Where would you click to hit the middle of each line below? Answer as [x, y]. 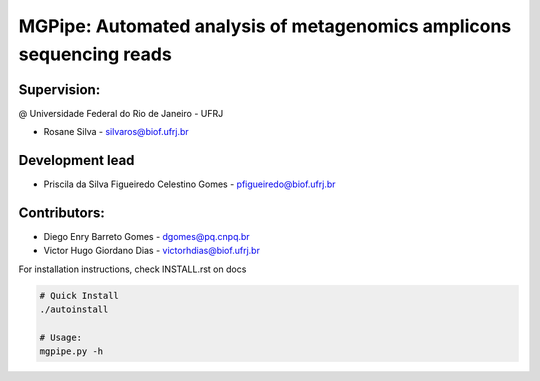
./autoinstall [74, 309]
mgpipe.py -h [71, 351]
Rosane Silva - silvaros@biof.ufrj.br [116, 132]
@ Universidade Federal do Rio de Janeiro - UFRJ [121, 113]
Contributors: [61, 212]
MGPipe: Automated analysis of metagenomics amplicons [265, 26]
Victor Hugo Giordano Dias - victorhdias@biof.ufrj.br [151, 251]
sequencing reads [95, 54]
